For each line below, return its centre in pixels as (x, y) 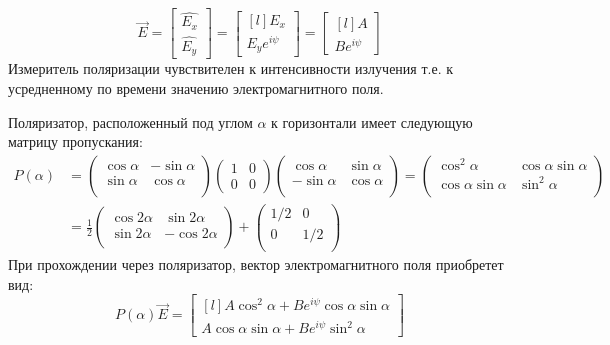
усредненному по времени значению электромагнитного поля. (196, 88)
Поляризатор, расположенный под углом (130, 121)
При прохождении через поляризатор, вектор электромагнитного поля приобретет (256, 264)
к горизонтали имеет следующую (372, 121)
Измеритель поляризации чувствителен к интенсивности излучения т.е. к (231, 68)
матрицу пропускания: (75, 141)
